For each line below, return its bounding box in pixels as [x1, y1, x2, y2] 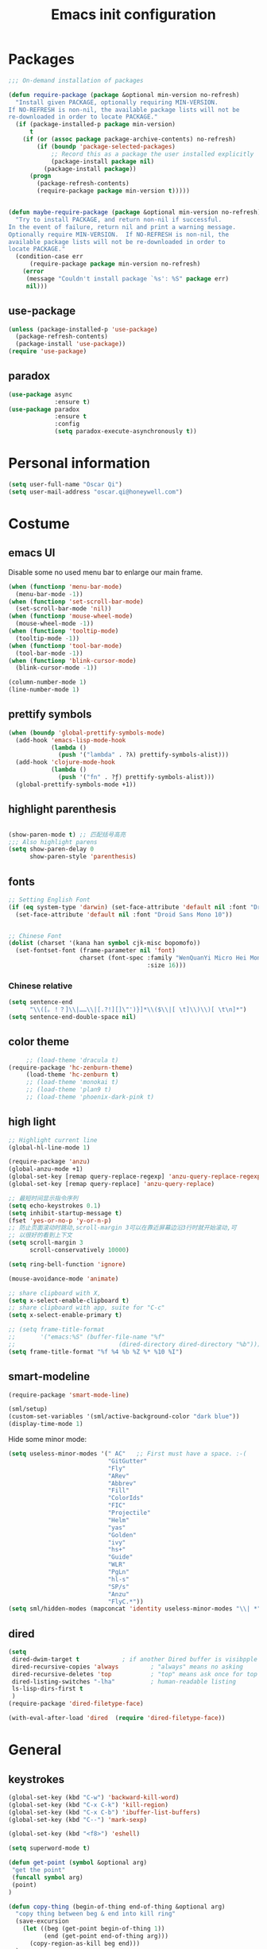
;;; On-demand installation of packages [8, 76, 145, 84]
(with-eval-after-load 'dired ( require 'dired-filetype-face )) [8, 1715, 226, 1722]
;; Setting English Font [8, 896, 91, 904]
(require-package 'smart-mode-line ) [8, 1391, 130, 1399]
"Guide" [107, 1553, 133, 1561]
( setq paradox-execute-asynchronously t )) [54, 428, 197, 436]
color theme [8, 1035, 70, 1048]
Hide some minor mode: [8, 1435, 87, 1444]
